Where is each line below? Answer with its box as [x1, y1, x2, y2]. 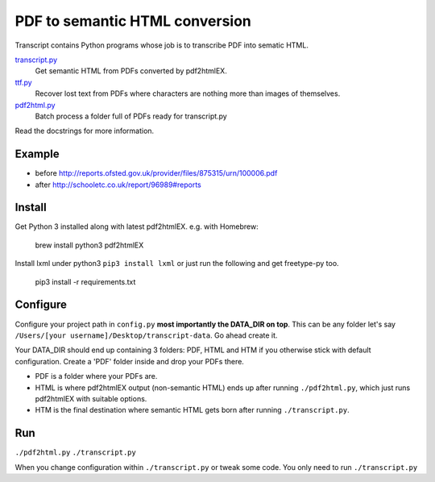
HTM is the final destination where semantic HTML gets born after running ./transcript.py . [35, 405, 350, 415]
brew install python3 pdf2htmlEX [35, 240, 144, 250]
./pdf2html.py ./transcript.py [14, 448, 136, 457]
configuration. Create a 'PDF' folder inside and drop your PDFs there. [14, 356, 245, 366]
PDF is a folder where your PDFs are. [35, 372, 158, 381]
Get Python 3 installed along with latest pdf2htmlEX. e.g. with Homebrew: [14, 222, 259, 231]
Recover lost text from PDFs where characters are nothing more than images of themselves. [35, 89, 341, 98]
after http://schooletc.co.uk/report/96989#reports [35, 180, 201, 189]
